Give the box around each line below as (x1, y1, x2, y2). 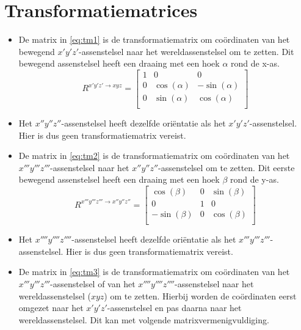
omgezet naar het (18, 301, 84, 314)
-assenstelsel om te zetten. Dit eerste (158, 161, 295, 174)
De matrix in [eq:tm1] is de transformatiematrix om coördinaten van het (18, 33, 290, 46)
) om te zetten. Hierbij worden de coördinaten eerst (104, 289, 297, 302)
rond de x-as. (231, 57, 280, 70)
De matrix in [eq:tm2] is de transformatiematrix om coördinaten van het (18, 149, 290, 162)
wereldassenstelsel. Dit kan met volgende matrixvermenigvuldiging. (18, 313, 269, 326)
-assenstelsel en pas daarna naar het (107, 301, 242, 314)
